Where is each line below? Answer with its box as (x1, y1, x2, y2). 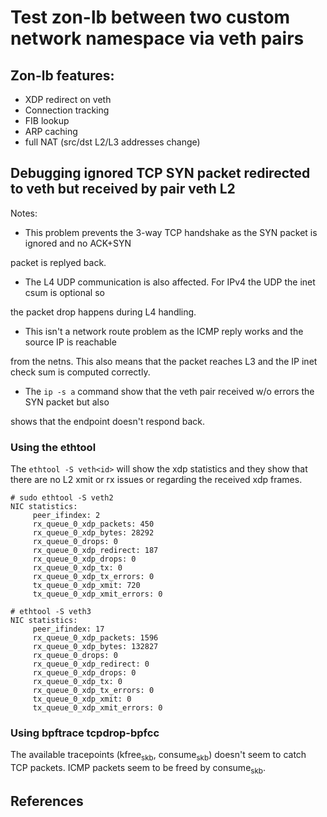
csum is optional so (24, 286, 105, 298)
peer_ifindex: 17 (32, 624, 105, 635)
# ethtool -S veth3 (10, 607, 92, 617)
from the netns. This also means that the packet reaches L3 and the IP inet (10, 355, 318, 367)
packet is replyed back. (10, 256, 107, 268)
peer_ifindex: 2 (32, 511, 101, 521)
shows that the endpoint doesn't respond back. (10, 415, 206, 427)
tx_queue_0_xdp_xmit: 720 (32, 581, 141, 591)
